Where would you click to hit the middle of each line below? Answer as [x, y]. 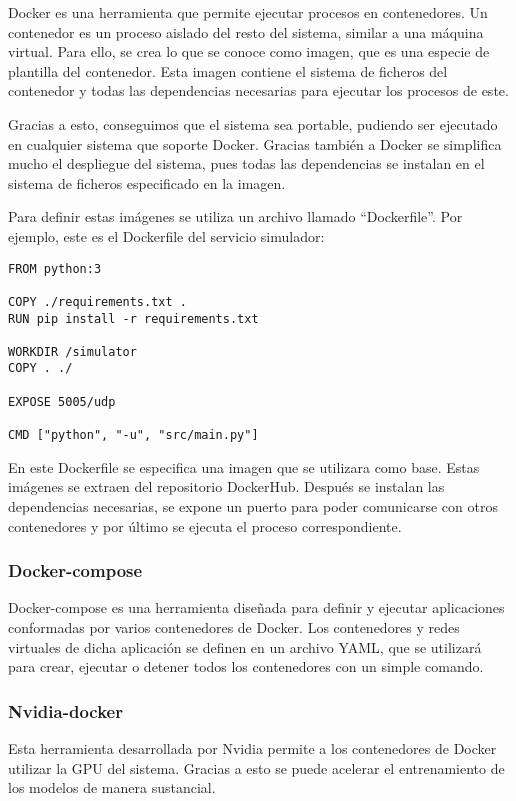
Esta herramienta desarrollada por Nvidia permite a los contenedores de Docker [252, 747]
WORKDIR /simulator [72, 351]
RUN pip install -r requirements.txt [133, 318]
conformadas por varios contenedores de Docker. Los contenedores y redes [234, 626]
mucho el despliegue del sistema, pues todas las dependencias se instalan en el [246, 163]
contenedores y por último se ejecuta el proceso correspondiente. [205, 525]
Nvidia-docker [65, 710]
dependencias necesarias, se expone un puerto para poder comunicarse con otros [253, 505]
